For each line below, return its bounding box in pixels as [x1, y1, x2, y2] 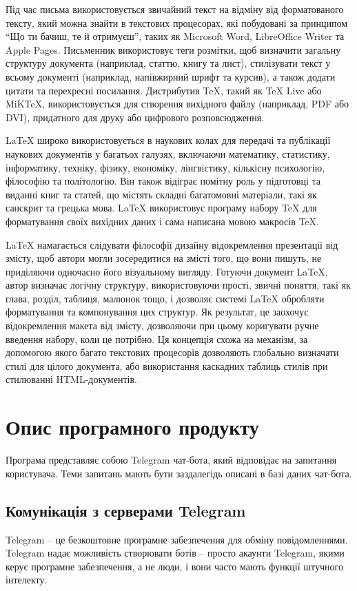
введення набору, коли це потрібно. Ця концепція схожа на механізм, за [6, 331, 308, 346]
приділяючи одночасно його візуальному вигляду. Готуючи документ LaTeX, [6, 264, 328, 278]
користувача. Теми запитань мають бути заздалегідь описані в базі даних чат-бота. [6, 466, 352, 480]
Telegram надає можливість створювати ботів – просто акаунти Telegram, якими [6, 546, 345, 560]
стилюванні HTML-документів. [6, 372, 137, 386]
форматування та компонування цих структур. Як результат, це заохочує [6, 304, 309, 319]
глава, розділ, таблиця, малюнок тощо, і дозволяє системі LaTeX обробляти [6, 291, 325, 305]
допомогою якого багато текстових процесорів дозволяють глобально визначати [6, 345, 339, 360]
